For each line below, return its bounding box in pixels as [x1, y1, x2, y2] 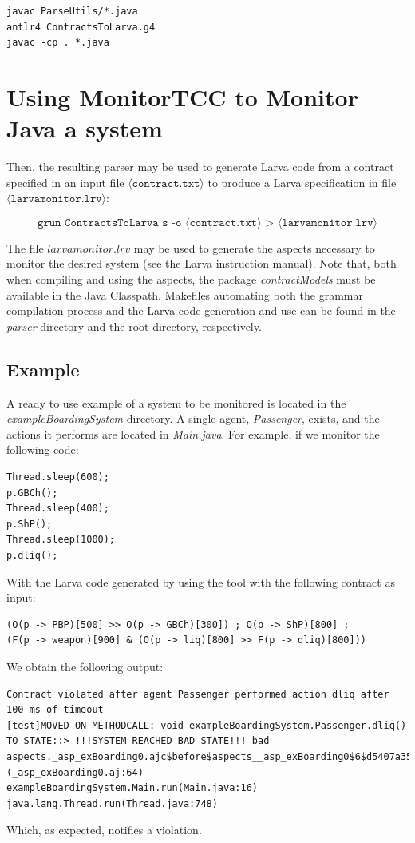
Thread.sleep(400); [6, 503, 109, 515]
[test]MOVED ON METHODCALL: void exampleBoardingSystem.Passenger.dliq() [6, 719, 407, 731]
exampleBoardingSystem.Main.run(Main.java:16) [6, 782, 258, 794]
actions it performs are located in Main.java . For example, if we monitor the [6, 425, 380, 442]
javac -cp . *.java [6, 37, 109, 49]
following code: [6, 441, 79, 458]
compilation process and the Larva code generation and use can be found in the [6, 302, 396, 319]
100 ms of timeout [6, 704, 104, 716]
